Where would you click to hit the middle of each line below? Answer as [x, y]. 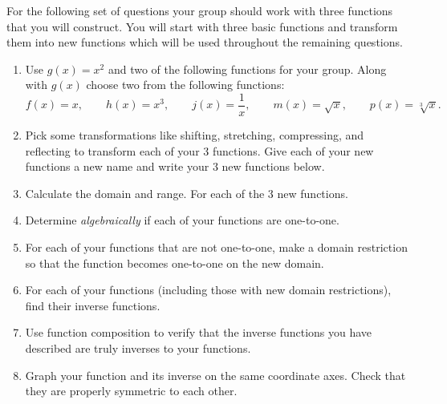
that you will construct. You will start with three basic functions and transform [202, 26]
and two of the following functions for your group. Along [247, 69]
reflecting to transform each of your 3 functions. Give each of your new [199, 150]
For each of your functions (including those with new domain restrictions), [208, 290]
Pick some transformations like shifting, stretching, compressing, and [195, 135]
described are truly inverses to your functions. [138, 347]
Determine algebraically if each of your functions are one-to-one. [182, 220]
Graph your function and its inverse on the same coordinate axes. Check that [215, 375]
